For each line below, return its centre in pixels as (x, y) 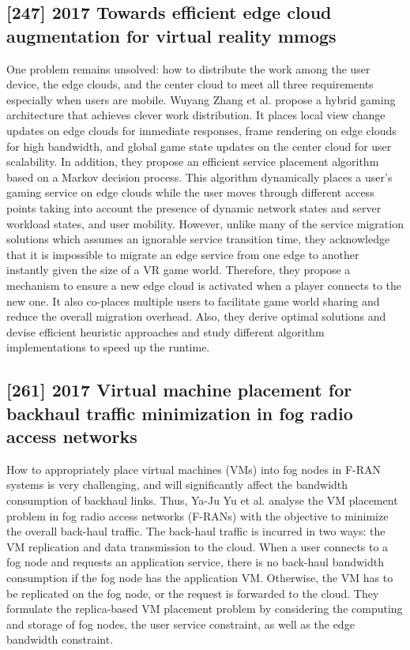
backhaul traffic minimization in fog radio (180, 413)
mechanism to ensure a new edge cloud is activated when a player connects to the (204, 285)
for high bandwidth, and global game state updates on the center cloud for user (199, 146)
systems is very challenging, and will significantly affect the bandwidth (177, 485)
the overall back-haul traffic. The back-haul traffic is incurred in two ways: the (196, 531)
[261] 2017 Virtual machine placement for (179, 390)
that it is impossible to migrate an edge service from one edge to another (183, 254)
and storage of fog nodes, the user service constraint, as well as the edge (181, 624)
